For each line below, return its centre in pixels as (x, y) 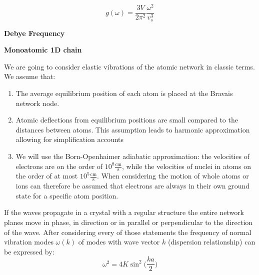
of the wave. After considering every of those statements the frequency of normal (128, 232)
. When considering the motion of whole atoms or (173, 176)
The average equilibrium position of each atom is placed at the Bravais (124, 93)
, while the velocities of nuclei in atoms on (186, 166)
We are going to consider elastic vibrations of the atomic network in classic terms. (129, 66)
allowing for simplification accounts (70, 139)
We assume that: (30, 76)
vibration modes (29, 242)
